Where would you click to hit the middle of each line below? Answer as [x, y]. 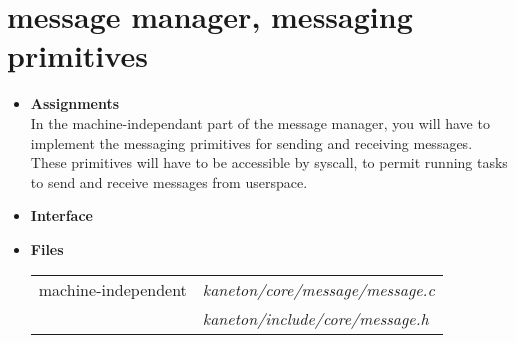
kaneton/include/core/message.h [315, 319]
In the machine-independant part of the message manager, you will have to [260, 122]
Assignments [75, 103]
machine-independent [112, 290]
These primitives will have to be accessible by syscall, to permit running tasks [269, 162]
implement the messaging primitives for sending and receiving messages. [251, 142]
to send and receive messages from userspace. [169, 181]
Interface [61, 215]
